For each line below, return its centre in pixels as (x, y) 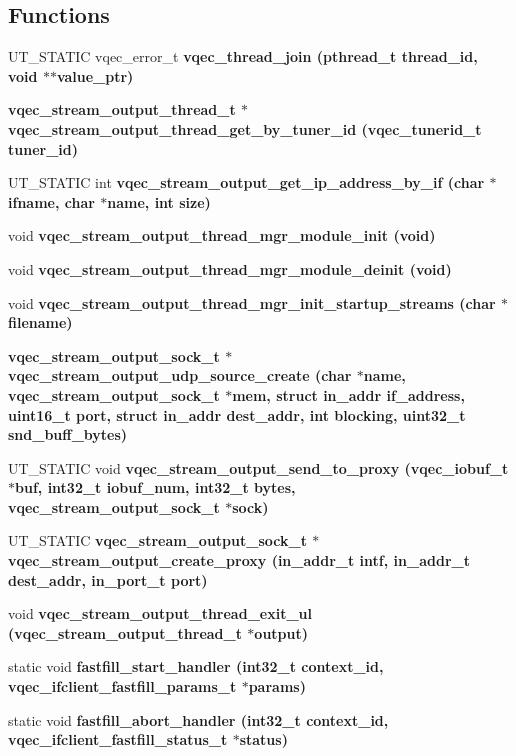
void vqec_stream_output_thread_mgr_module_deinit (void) (230, 268)
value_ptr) (95, 75)
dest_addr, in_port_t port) (108, 579)
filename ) (40, 322)
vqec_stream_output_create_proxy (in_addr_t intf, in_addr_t (239, 560)
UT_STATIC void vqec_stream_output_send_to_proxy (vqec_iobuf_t (258, 467)
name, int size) (159, 201)
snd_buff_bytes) (68, 434)
